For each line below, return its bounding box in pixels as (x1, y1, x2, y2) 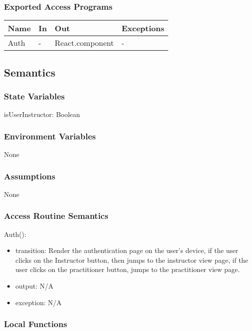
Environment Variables (4, 130, 96, 142)
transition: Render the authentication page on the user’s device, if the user (15, 245, 238, 255)
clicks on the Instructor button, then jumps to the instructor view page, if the (15, 254, 249, 265)
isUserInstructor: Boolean (4, 109, 80, 119)
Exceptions (121, 22, 165, 34)
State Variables (4, 90, 65, 102)
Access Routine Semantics (4, 210, 109, 222)
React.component (55, 37, 114, 49)
